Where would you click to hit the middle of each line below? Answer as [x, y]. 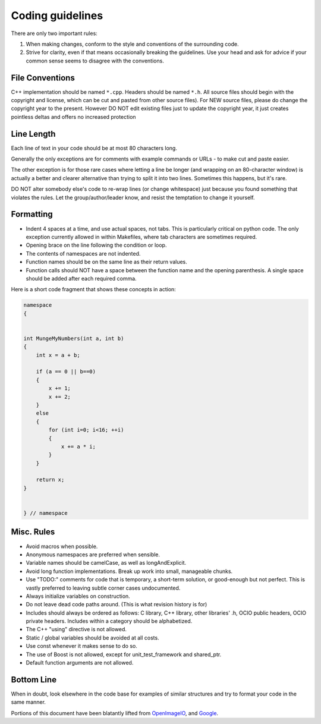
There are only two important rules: [54, 33]
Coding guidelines [57, 15]
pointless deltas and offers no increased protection [73, 117]
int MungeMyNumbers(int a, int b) [74, 338]
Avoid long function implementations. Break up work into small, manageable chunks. [129, 571]
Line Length [33, 134]
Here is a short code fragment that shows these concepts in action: [94, 289]
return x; [50, 480]
